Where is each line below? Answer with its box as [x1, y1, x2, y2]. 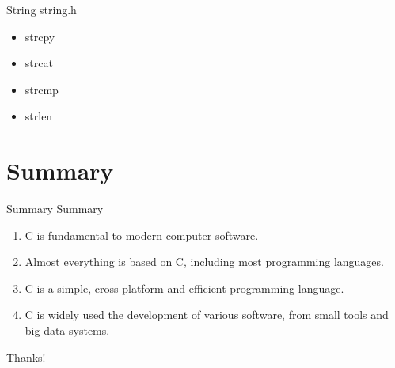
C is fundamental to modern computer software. [25, 226, 259, 243]
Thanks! [6, 348, 46, 365]
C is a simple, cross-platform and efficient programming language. [25, 279, 344, 296]
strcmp [25, 81, 59, 97]
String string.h [6, 2, 77, 17]
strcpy [25, 28, 55, 44]
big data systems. [25, 322, 110, 339]
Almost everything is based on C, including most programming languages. [25, 253, 384, 270]
